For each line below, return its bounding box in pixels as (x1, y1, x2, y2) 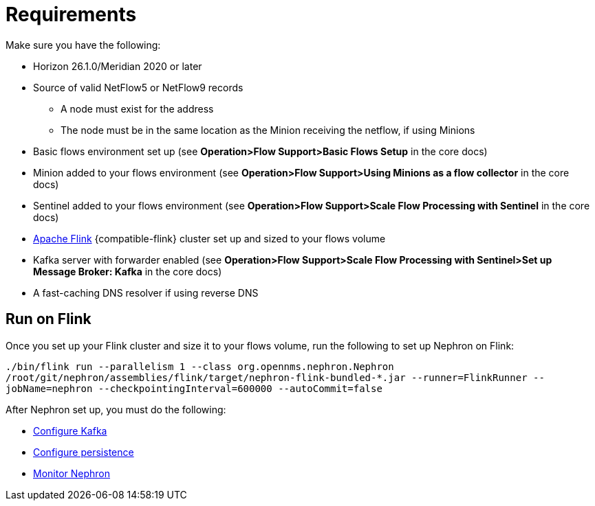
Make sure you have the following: (6, 38, 161, 51)
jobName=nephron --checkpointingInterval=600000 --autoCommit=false (6, 382, 382, 394)
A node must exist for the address (61, 102, 214, 115)
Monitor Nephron (33, 467, 111, 479)
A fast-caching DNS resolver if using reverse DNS (33, 286, 259, 299)
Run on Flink (6, 310, 91, 328)
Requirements (6, 3, 137, 26)
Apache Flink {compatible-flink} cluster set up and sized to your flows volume (33, 232, 386, 244)
